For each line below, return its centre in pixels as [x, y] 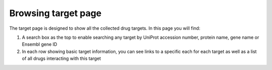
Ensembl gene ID [40, 44]
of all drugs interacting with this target [61, 58]
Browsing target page [55, 13]
